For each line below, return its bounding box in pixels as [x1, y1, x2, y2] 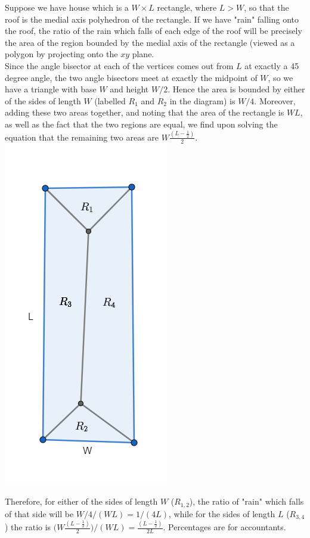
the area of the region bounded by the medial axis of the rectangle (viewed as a [5, 36, 295, 48]
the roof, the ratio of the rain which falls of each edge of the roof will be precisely [5, 24, 302, 37]
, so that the [244, 1, 289, 13]
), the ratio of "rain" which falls [189, 495, 304, 508]
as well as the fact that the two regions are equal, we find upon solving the [5, 117, 278, 130]
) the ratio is [5, 521, 51, 533]
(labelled [94, 94, 126, 107]
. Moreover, [254, 94, 296, 107]
